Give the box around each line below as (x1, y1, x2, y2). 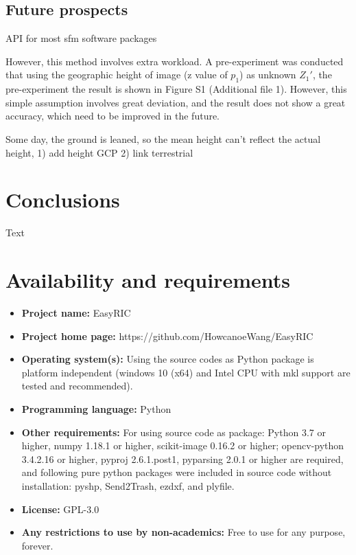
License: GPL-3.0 (21, 501, 99, 516)
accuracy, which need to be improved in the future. (5, 109, 220, 123)
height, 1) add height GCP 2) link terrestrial (5, 145, 193, 159)
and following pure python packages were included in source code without (21, 465, 332, 479)
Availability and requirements (5, 266, 290, 294)
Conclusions (5, 185, 120, 214)
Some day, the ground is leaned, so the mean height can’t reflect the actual (5, 131, 321, 146)
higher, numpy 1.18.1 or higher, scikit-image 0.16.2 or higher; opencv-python (21, 438, 344, 453)
